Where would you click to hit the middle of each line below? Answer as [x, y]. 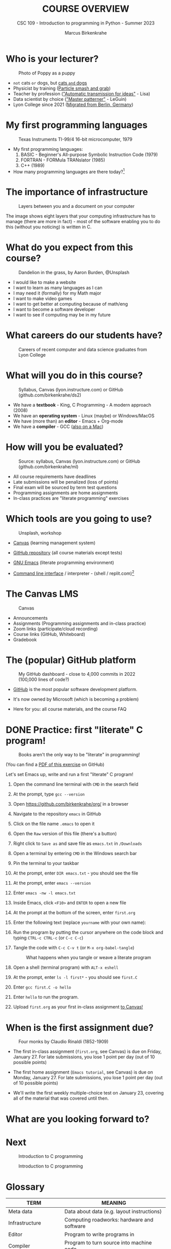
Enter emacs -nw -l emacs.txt [44, 893]
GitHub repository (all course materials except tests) [68, 552]
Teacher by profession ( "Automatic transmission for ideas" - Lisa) [81, 94]
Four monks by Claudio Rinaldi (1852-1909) [63, 1042]
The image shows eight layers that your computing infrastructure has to [81, 216]
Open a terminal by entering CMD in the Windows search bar [75, 854]
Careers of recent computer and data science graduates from [83, 350]
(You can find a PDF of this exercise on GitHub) [55, 764]
